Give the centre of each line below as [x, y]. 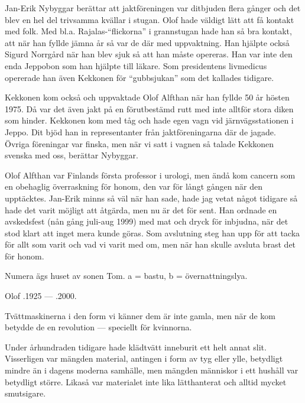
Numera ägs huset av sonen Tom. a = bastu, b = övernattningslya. [126, 276]
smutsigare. [25, 393]
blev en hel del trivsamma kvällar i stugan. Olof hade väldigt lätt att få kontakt [150, 19]
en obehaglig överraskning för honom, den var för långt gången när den [134, 186]
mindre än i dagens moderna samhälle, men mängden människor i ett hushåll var [152, 370]
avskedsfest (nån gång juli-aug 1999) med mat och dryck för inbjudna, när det [147, 221]
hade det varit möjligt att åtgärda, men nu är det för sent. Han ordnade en [141, 209]
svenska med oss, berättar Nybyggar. [72, 155]
